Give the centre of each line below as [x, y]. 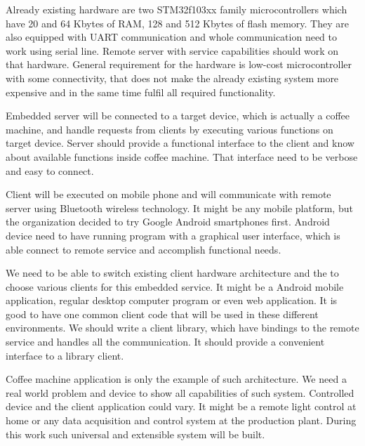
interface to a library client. [65, 355]
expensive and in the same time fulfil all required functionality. [141, 92]
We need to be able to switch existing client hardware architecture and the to [172, 273]
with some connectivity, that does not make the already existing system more [172, 78]
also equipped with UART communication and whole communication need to [172, 37]
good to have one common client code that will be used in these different [162, 314]
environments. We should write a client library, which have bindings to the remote [182, 328]
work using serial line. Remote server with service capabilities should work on [172, 50]
